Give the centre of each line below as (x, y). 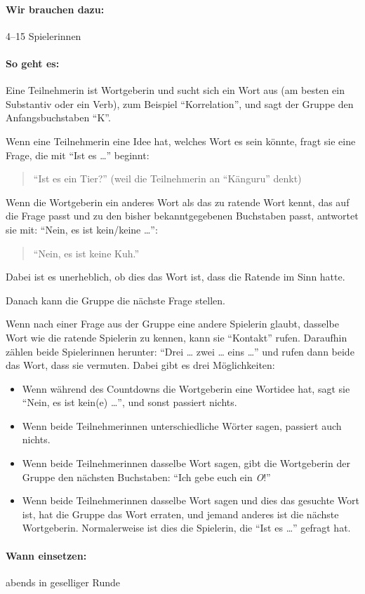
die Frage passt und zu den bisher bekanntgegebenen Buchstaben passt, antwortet (182, 216)
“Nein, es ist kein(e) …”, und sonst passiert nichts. (130, 402)
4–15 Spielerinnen (44, 35)
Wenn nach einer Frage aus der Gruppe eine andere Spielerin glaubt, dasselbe (172, 324)
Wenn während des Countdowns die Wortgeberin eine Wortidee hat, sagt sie (186, 388)
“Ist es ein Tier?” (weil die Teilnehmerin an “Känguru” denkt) (167, 178)
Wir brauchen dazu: (55, 9)
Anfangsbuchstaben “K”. (58, 117)
